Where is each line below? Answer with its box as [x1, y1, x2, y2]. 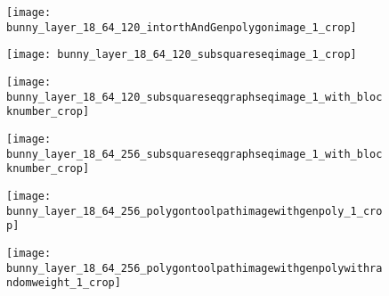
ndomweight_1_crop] [6, 276, 121, 290]
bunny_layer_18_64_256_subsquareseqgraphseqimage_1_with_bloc [6, 147, 383, 160]
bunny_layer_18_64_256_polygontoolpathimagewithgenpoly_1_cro [6, 204, 383, 218]
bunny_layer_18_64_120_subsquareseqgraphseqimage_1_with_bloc [6, 90, 383, 103]
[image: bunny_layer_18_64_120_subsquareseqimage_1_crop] [6, 48, 357, 62]
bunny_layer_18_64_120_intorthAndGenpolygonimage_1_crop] [6, 21, 357, 34]
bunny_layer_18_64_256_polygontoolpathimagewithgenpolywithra [6, 261, 383, 275]
